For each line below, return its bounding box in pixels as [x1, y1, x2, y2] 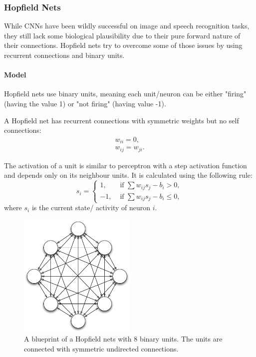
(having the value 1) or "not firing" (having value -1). [4, 98, 166, 108]
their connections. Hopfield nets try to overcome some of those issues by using [4, 40, 243, 50]
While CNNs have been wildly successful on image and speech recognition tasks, [4, 20, 250, 31]
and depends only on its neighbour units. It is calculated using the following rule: [4, 170, 253, 180]
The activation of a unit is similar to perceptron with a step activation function [4, 160, 247, 170]
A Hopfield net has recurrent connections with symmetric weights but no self [4, 115, 239, 125]
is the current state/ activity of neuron [31, 202, 150, 213]
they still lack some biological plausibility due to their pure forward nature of [4, 30, 241, 40]
